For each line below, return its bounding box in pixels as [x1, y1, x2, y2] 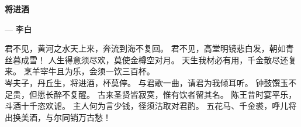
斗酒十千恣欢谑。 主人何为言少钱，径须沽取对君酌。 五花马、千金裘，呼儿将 [5, 99, 297, 112]
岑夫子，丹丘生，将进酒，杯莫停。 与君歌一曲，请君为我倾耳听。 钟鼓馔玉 [5, 76, 289, 88]
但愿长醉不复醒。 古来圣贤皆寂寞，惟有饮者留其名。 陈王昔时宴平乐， [29, 88, 297, 100]
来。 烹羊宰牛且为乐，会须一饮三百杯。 [5, 65, 155, 77]
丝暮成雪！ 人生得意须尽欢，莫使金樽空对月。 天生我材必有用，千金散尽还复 [5, 53, 297, 66]
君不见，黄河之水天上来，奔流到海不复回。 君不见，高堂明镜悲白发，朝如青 [5, 42, 294, 54]
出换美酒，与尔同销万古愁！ [5, 111, 111, 123]
